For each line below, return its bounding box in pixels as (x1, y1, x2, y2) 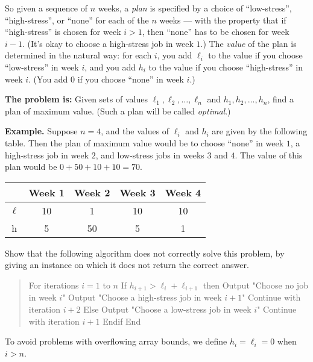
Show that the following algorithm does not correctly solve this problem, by (5, 246, 285, 259)
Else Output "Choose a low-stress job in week (83, 302, 251, 315)
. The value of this (235, 148, 303, 161)
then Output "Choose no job (203, 278, 308, 291)
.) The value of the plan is (200, 37, 297, 49)
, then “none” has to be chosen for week (142, 25, 289, 38)
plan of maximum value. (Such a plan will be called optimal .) (5, 104, 231, 117)
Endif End (103, 314, 141, 327)
